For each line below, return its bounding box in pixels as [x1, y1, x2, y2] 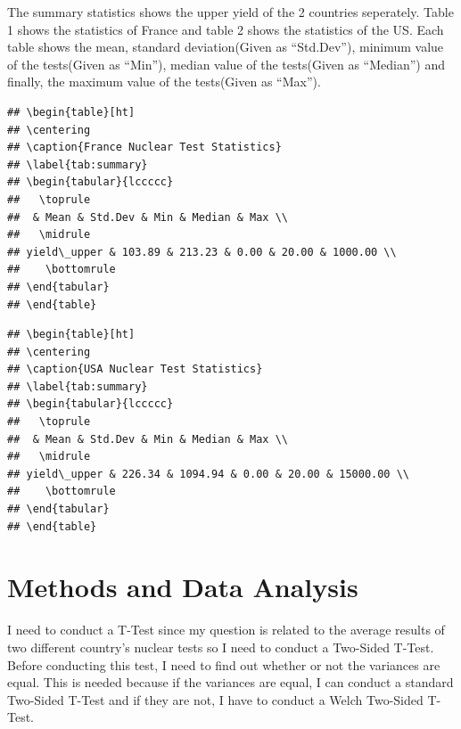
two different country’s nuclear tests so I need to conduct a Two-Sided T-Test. [7, 637, 434, 656]
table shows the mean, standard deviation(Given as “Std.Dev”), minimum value [7, 37, 444, 56]
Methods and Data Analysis [7, 569, 358, 605]
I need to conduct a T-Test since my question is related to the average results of [7, 620, 445, 639]
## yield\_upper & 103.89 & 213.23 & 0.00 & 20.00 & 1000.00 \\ [7, 245, 397, 258]
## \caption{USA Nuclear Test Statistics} [7, 363, 263, 376]
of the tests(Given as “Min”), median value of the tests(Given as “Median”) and [7, 54, 446, 73]
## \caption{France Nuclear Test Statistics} [7, 141, 282, 154]
